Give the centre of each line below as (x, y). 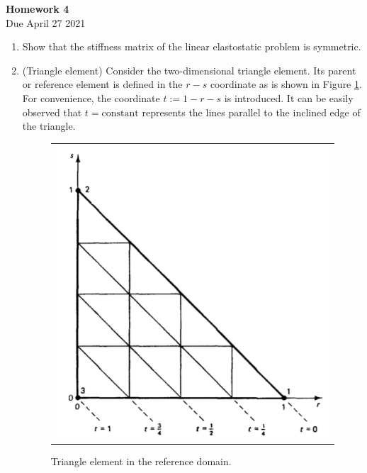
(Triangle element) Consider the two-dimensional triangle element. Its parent (189, 70)
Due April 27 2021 (46, 22)
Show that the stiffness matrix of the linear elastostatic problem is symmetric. (192, 46)
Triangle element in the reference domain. (141, 461)
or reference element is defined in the (102, 84)
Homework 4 (38, 9)
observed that (52, 112)
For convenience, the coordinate (91, 98)
